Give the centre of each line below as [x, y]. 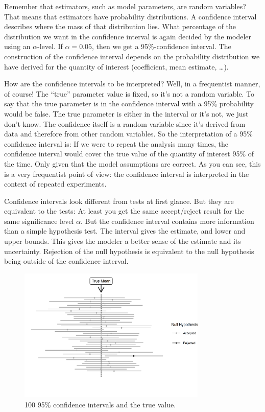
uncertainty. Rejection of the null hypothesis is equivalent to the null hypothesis [129, 251]
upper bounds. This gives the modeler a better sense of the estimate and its [123, 241]
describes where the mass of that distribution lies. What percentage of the [120, 26]
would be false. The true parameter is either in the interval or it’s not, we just [126, 113]
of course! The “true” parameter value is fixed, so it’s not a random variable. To [129, 93]
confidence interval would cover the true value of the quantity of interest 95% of [129, 154]
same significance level [39, 221]
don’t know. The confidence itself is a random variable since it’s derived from [125, 123]
